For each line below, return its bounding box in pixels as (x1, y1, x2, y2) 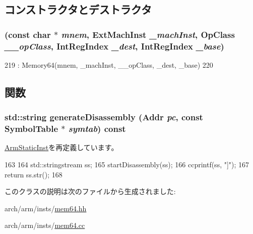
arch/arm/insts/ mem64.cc (5, 220, 85, 230)
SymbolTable (5, 122, 58, 135)
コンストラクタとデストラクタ (5, 2, 152, 17)
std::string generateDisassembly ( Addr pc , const (5, 111, 203, 123)
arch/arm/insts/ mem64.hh (5, 203, 87, 213)
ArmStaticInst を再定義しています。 (5, 142, 118, 153)
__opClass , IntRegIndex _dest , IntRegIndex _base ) (5, 39, 224, 52)
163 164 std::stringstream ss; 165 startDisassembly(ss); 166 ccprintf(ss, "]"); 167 (5, 159, 249, 170)
